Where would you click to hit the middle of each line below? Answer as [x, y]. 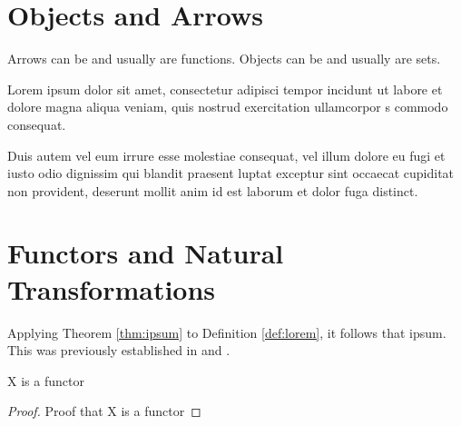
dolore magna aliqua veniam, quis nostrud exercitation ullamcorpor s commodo [228, 107]
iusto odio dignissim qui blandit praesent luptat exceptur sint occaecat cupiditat [231, 173]
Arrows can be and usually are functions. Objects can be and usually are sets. [224, 59]
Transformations [112, 288]
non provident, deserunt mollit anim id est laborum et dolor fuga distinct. [213, 190]
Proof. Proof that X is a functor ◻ [104, 411]
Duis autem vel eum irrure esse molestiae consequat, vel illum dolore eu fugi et [226, 155]
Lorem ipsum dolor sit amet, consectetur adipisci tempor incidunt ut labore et [225, 89]
